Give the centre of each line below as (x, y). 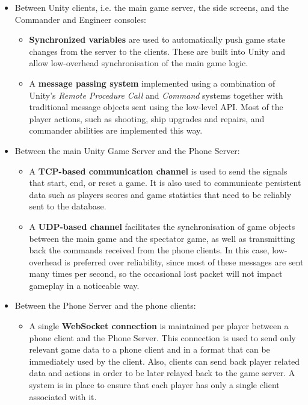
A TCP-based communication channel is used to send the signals (158, 171)
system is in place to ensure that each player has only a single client (154, 385)
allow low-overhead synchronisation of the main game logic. (139, 63)
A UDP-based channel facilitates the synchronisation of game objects (162, 226)
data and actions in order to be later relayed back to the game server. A (162, 373)
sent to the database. (68, 206)
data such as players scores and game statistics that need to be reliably (160, 194)
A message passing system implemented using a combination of (152, 83)
